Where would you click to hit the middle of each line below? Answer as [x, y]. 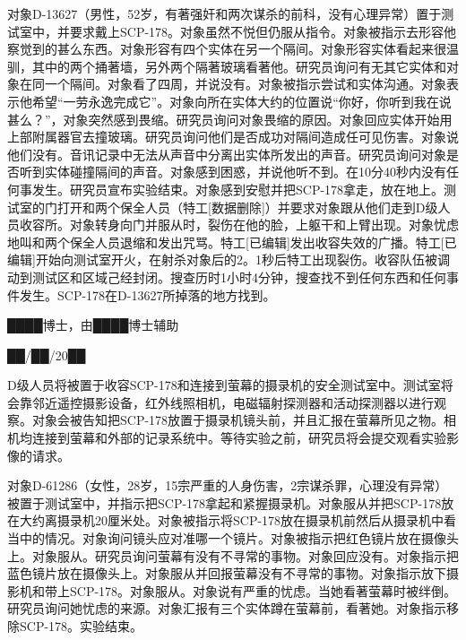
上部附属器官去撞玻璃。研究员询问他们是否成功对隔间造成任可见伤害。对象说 [233, 137]
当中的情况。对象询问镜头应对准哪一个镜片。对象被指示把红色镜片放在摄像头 [233, 538]
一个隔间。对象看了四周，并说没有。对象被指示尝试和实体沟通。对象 [245, 84]
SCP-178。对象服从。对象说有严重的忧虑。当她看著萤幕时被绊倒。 [263, 590]
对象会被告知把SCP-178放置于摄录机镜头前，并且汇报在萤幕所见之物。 [238, 420]
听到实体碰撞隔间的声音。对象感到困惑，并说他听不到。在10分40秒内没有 [233, 172]
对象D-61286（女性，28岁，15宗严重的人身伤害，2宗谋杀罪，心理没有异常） [228, 485]
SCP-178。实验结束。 [81, 626]
